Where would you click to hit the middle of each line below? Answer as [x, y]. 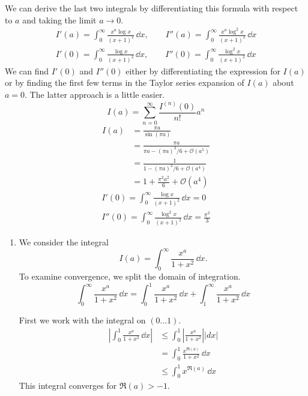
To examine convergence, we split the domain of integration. [130, 276]
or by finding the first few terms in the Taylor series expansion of [125, 82]
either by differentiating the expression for [203, 70]
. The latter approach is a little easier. [95, 94]
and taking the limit [59, 19]
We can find [27, 70]
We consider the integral [64, 242]
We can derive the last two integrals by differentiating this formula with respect [152, 8]
